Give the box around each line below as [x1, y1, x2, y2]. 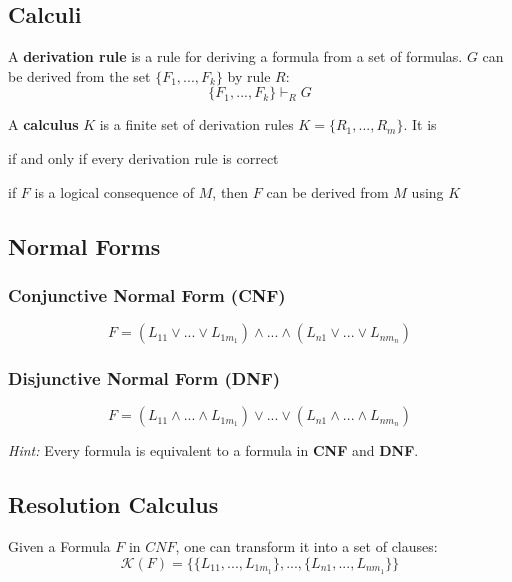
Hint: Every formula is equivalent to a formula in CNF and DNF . [8, 440, 419, 461]
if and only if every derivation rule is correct [8, 147, 279, 168]
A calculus [8, 114, 79, 135]
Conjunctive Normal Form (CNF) [8, 282, 286, 307]
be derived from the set [8, 65, 151, 86]
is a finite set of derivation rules [99, 114, 294, 135]
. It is [403, 114, 437, 135]
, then [212, 181, 249, 202]
